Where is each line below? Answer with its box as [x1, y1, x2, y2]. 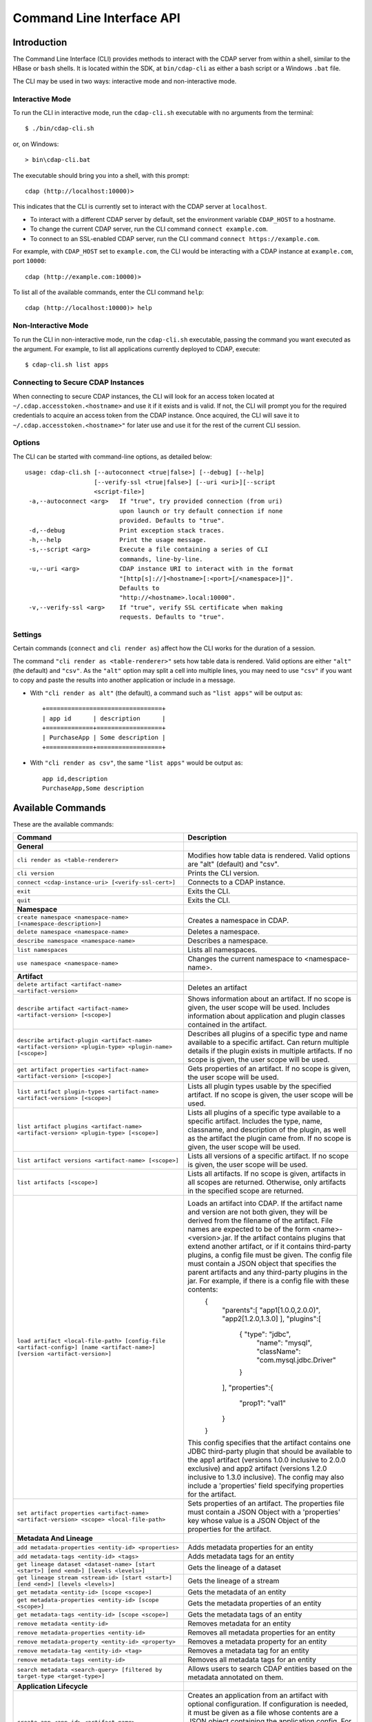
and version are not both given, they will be [187, 1207, 328, 1217]
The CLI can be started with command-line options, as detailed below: [12, 452, 213, 461]
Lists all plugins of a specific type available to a [187, 1108, 341, 1117]
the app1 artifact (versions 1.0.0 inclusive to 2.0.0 [187, 1455, 346, 1465]
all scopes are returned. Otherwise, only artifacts [187, 1178, 347, 1187]
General [17, 842, 44, 851]
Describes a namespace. [187, 936, 269, 946]
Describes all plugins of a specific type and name [187, 1029, 348, 1039]
